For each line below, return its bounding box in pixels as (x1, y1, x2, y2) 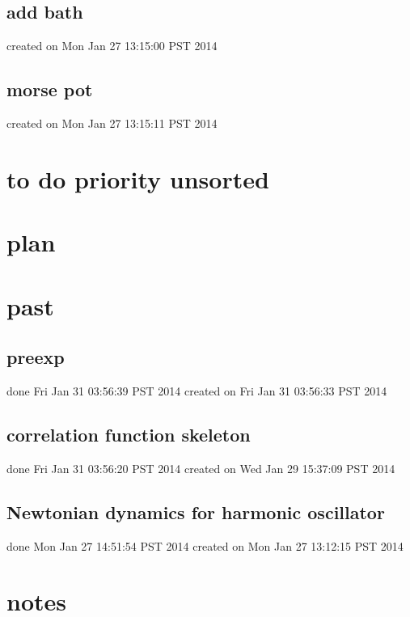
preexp (6, 344, 65, 370)
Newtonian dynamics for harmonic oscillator (6, 499, 385, 524)
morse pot (6, 77, 93, 102)
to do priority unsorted (6, 162, 269, 195)
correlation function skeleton (6, 421, 251, 446)
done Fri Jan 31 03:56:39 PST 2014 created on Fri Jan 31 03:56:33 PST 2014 (6, 382, 387, 399)
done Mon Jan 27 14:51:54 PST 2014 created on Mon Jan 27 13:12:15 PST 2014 (6, 537, 404, 554)
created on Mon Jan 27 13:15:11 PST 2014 (6, 115, 218, 131)
